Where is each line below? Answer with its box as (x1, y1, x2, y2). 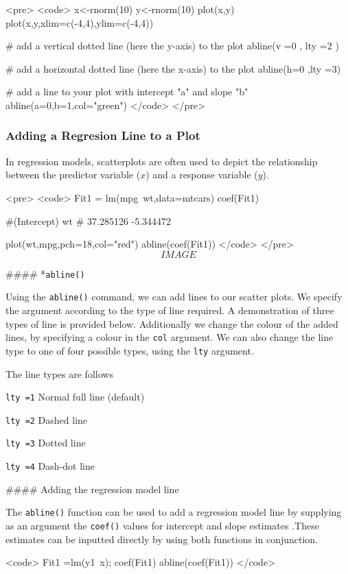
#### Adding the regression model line (5, 481, 179, 496)
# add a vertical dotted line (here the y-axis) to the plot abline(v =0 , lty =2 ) (5, 38, 339, 53)
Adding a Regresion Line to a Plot (5, 127, 200, 144)
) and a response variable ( (146, 167, 258, 182)
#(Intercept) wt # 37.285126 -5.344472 (5, 213, 172, 228)
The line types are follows (5, 366, 113, 381)
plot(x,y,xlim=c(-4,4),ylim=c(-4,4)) (5, 15, 154, 29)
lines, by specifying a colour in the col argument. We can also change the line (5, 330, 334, 344)
